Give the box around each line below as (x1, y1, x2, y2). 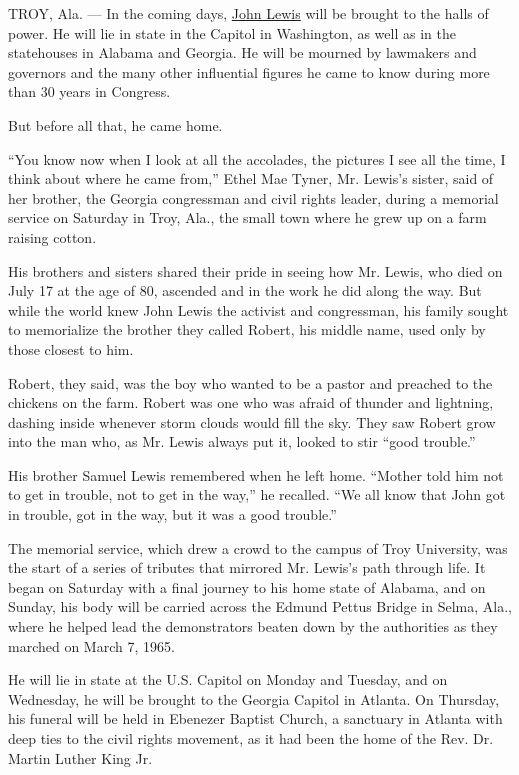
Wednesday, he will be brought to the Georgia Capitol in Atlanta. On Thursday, (8, 688, 500, 709)
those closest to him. (8, 338, 134, 359)
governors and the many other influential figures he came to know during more (8, 61, 490, 82)
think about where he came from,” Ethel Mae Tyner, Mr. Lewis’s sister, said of (8, 168, 494, 189)
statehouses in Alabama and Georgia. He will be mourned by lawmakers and (8, 42, 477, 63)
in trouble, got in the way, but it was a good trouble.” (8, 504, 337, 525)
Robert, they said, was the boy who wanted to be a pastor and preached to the (8, 372, 493, 393)
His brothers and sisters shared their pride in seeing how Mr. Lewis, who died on (8, 260, 503, 281)
